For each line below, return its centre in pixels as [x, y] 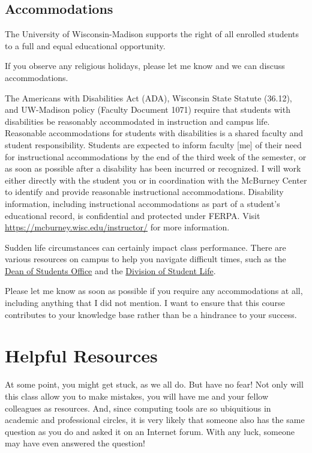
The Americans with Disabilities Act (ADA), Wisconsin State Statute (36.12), [148, 97]
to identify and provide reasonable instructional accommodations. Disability [144, 192]
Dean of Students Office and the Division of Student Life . [110, 270]
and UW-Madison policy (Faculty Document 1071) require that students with [148, 109]
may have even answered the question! [75, 443]
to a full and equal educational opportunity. [85, 45]
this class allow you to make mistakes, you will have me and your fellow [137, 396]
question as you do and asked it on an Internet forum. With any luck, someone [150, 431]
